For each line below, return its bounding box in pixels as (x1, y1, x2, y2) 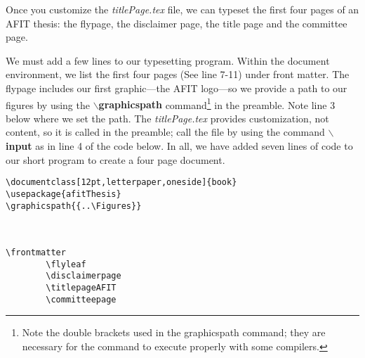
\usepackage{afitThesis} (6, 188, 121, 199)
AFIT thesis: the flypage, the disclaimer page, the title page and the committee (6, 15, 347, 30)
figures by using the (6, 97, 90, 112)
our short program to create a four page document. (6, 152, 225, 167)
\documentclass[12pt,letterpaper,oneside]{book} (6, 177, 237, 188)
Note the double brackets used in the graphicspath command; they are (22, 325, 326, 340)
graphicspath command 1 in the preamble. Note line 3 (98, 95, 336, 112)
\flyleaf (46, 259, 86, 269)
